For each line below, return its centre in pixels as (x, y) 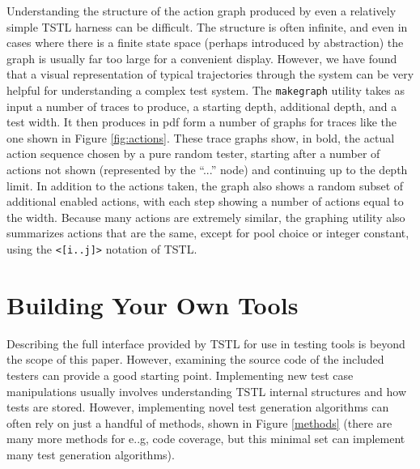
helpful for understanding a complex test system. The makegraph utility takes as (206, 90)
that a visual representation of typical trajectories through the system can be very (210, 74)
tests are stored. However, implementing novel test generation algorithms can (198, 407)
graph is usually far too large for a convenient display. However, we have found (202, 58)
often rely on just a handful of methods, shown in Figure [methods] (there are (199, 422)
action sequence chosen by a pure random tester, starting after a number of (193, 153)
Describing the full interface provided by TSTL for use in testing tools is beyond (206, 343)
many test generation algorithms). (91, 454)
